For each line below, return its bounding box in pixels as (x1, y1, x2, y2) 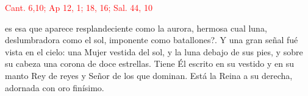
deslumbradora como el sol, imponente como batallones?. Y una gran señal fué (5, 33, 298, 46)
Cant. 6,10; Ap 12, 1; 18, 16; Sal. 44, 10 (5, 1, 152, 13)
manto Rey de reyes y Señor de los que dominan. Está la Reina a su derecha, (5, 69, 293, 81)
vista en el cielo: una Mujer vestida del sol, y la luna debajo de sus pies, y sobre (5, 45, 303, 58)
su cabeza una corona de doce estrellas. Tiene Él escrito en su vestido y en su (5, 57, 295, 70)
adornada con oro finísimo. (5, 81, 104, 94)
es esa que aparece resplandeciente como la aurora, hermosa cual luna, (5, 21, 267, 34)
